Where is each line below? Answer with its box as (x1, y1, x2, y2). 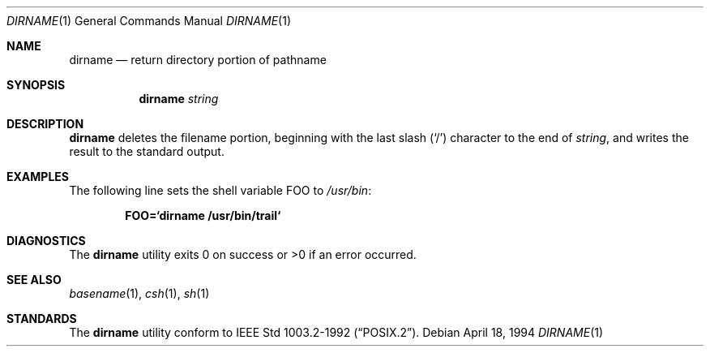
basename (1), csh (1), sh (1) (69, 286, 210, 300)
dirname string (139, 92, 219, 105)
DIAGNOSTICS (6, 234, 86, 248)
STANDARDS (6, 312, 77, 325)
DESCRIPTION (6, 117, 84, 131)
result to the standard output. (69, 144, 225, 158)
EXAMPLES (6, 170, 69, 183)
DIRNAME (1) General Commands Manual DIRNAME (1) (6, 14, 292, 28)
